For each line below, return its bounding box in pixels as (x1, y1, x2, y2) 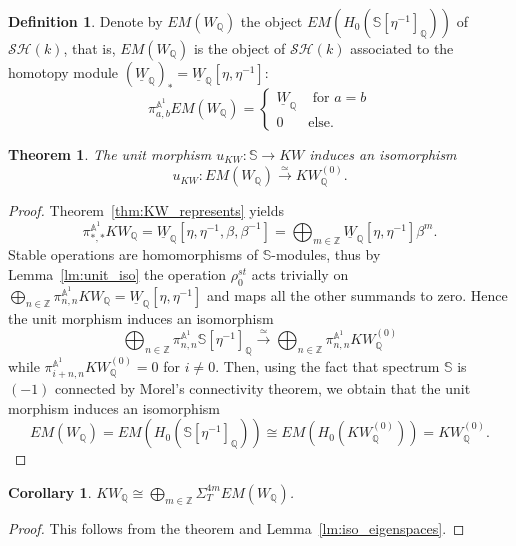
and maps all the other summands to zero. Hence (206, 284, 508, 305)
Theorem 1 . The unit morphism (8, 144, 212, 164)
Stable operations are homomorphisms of (8, 244, 259, 265)
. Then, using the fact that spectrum (215, 355, 440, 376)
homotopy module (8, 62, 119, 82)
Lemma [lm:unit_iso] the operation (8, 264, 227, 285)
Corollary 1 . (8, 481, 92, 502)
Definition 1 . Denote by (8, 11, 163, 31)
